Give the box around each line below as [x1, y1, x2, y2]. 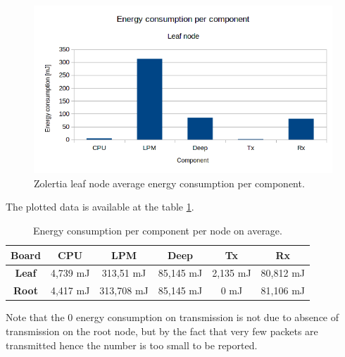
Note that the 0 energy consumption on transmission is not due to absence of [6, 310, 339, 325]
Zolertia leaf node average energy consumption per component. [34, 175, 305, 190]
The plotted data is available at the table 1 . [6, 199, 194, 214]
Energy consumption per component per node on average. [33, 223, 282, 238]
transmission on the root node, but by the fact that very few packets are [6, 324, 318, 339]
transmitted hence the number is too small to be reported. [6, 337, 258, 352]
